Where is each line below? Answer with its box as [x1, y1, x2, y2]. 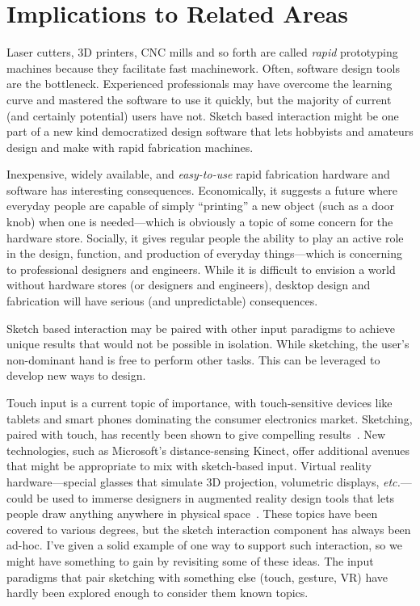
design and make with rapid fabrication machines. [6, 138, 254, 155]
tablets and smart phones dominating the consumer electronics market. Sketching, [6, 410, 413, 427]
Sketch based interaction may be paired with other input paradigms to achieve [6, 319, 395, 336]
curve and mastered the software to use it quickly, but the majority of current [6, 90, 392, 107]
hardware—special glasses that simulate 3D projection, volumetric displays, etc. [6, 473, 401, 490]
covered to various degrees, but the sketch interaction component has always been [6, 520, 411, 537]
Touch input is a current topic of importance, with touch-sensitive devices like [6, 394, 393, 410]
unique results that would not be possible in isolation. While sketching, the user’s [6, 335, 409, 352]
